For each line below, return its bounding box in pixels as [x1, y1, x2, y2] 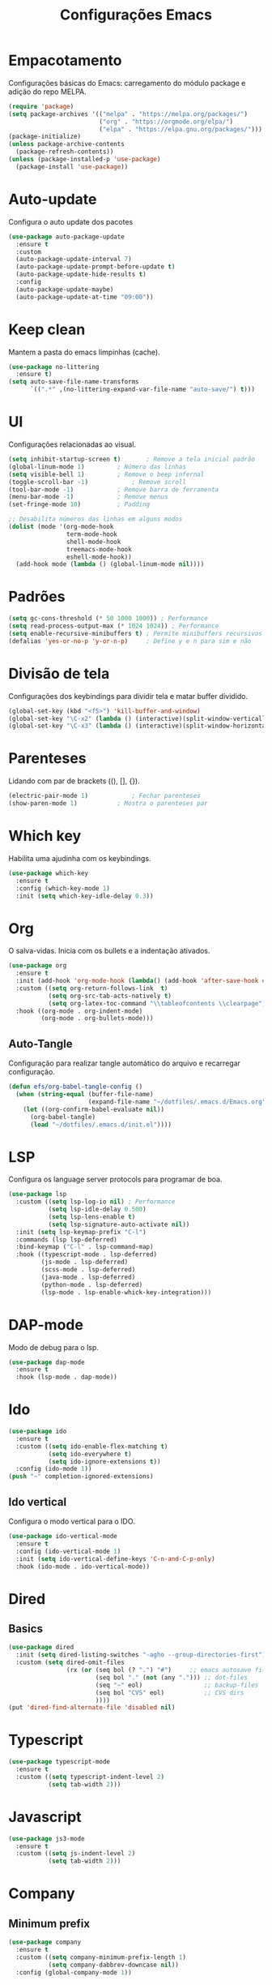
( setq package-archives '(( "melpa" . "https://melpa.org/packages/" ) [8, 109, 249, 118]
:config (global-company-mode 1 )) [15, 1968, 132, 1976]
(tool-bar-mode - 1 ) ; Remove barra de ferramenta [8, 485, 219, 494]
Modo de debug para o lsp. [8, 1342, 100, 1352]
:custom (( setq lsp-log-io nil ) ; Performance [15, 1198, 176, 1206]
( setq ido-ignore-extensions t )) [48, 1457, 161, 1465]
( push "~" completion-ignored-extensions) [8, 1473, 154, 1481]
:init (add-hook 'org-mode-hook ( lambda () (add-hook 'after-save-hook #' [15, 977, 270, 985]
